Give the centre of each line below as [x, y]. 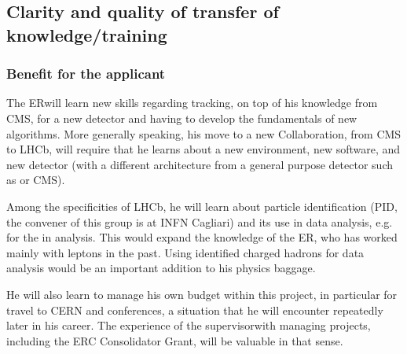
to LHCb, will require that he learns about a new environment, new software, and [203, 149]
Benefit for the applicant [86, 74]
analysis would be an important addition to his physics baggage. [161, 268]
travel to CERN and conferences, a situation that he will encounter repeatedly [195, 310]
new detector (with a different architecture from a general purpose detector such [200, 164]
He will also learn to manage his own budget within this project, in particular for [202, 294]
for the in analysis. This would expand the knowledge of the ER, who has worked [202, 237]
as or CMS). [36, 180]
